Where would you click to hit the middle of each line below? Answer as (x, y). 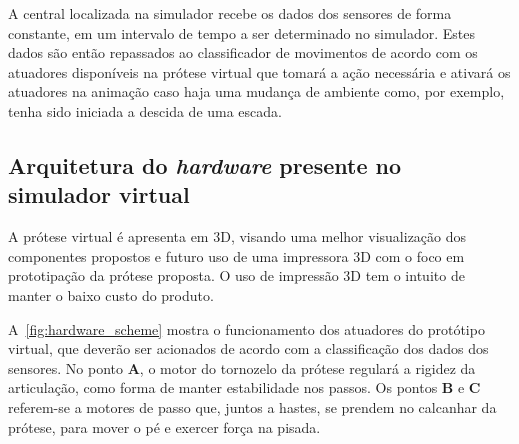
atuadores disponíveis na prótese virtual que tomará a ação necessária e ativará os (259, 71)
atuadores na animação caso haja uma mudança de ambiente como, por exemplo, (256, 91)
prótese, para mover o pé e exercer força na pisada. (164, 426)
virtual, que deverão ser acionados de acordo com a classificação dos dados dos (248, 348)
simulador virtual (99, 194)
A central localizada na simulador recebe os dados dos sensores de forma (230, 13)
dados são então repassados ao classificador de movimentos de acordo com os (243, 52)
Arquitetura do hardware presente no (204, 164)
